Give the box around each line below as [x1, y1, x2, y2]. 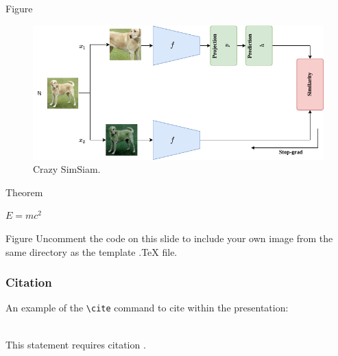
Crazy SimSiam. [33, 162, 101, 176]
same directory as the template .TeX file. [5, 244, 178, 259]
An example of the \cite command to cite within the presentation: [5, 300, 289, 315]
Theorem [5, 185, 43, 199]
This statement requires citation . [5, 337, 146, 351]
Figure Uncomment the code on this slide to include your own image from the [5, 230, 333, 245]
